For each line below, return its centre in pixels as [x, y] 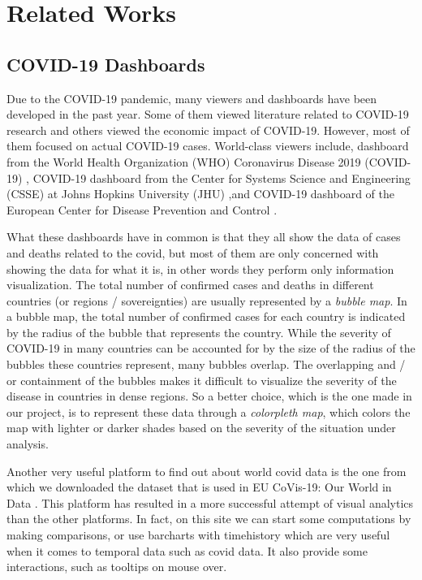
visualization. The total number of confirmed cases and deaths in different [190, 285]
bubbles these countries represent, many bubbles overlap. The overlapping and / [206, 364]
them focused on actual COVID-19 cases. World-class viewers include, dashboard [208, 146]
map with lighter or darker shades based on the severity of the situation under [201, 428]
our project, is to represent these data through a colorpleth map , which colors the [209, 411]
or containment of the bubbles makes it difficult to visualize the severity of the [202, 380]
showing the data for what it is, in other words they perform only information [200, 268]
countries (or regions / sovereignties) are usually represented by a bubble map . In [207, 300]
